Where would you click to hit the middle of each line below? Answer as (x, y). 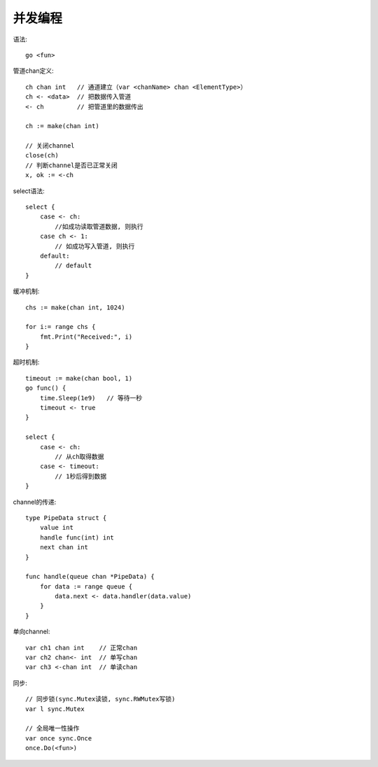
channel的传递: (35, 502)
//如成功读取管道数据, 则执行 (99, 226)
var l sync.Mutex (55, 709)
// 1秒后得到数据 (81, 476)
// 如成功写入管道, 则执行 (95, 246)
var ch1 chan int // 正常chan (82, 648)
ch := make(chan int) (62, 126)
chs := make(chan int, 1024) (75, 307)
